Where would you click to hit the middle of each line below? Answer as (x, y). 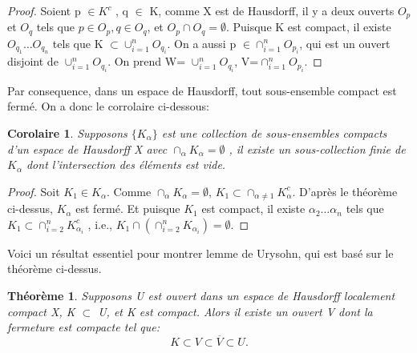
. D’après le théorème (345, 191)
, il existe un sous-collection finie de (317, 148)
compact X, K (41, 311)
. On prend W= (147, 61)
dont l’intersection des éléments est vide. (126, 164)
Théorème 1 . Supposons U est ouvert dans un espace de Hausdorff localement (201, 295)
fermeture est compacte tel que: (84, 327)
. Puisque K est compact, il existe (308, 27)
